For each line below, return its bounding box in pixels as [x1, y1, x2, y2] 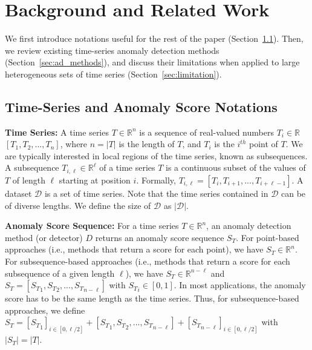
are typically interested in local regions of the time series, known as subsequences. [5, 149, 308, 162]
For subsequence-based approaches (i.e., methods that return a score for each [5, 254, 290, 267]
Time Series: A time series [5, 125, 109, 138]
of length [12, 173, 45, 186]
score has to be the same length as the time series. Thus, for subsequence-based [5, 292, 299, 305]
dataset [5, 187, 32, 199]
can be [281, 187, 306, 199]
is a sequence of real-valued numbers [139, 125, 274, 138]
